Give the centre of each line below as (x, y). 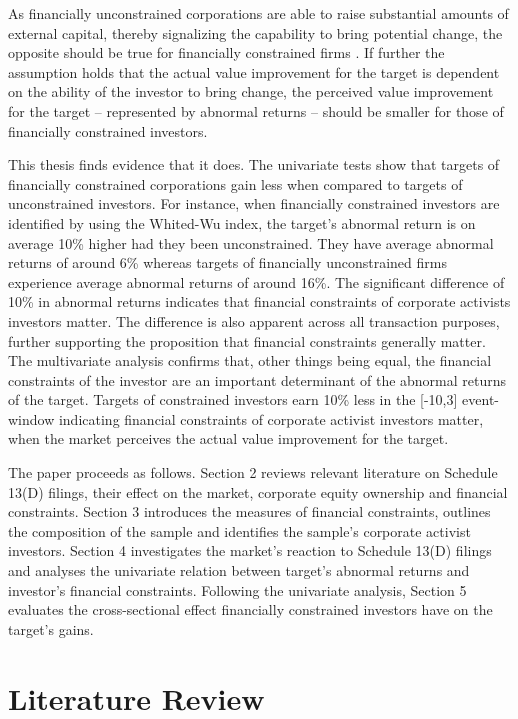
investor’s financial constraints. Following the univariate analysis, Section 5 (237, 589)
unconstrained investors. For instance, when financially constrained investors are (254, 203)
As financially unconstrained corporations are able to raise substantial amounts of (258, 13)
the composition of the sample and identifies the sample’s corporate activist (239, 530)
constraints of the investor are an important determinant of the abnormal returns (257, 379)
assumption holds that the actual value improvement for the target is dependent (254, 71)
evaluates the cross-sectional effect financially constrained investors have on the (250, 609)
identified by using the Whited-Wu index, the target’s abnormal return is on (242, 222)
